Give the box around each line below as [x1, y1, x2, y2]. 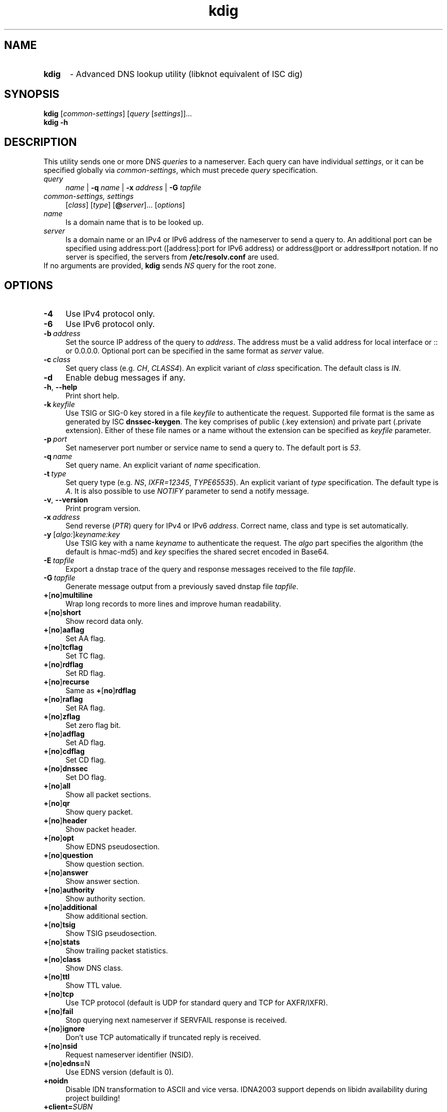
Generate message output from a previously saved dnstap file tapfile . [65, 582, 299, 591]
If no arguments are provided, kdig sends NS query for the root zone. [43, 261, 277, 270]
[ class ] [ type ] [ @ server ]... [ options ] [65, 200, 185, 210]
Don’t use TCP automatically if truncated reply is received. [65, 1033, 261, 1042]
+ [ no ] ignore [43, 1024, 85, 1033]
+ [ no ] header [43, 816, 87, 825]
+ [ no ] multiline [43, 591, 93, 600]
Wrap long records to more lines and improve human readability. [65, 599, 281, 609]
